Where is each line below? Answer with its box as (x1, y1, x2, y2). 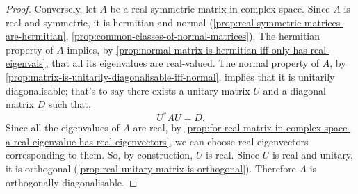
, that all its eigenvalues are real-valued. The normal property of (45, 56, 320, 70)
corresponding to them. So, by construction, (6, 147, 193, 162)
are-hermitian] (6, 29, 66, 43)
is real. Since (205, 147, 260, 162)
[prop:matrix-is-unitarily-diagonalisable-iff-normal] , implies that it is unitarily (6, 69, 335, 83)
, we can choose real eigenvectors (169, 134, 309, 148)
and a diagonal (263, 83, 326, 97)
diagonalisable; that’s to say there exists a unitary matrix (6, 83, 250, 97)
